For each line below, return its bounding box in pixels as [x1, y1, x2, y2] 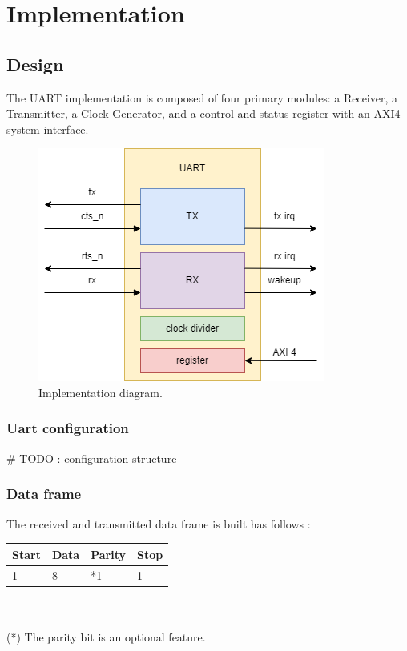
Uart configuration [6, 418, 129, 438]
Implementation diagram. [38, 384, 163, 400]
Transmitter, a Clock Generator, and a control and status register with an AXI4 [6, 105, 401, 122]
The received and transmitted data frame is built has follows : [6, 515, 311, 532]
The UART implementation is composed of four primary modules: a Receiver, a [6, 89, 398, 106]
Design [6, 51, 64, 76]
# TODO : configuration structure [6, 449, 177, 466]
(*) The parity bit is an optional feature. [6, 628, 206, 645]
